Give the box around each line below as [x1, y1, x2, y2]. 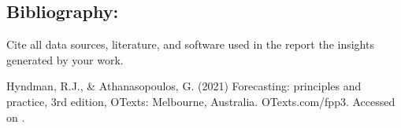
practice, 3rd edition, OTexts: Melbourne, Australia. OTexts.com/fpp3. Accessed [6, 93, 395, 109]
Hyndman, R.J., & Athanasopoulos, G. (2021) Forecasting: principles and [6, 78, 362, 94]
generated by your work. [6, 51, 124, 68]
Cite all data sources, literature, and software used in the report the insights [6, 36, 374, 53]
